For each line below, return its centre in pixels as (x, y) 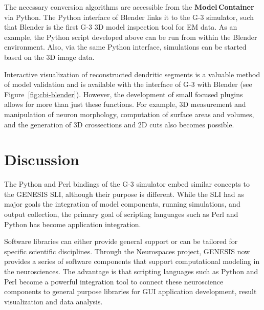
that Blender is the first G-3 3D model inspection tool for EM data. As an (121, 27)
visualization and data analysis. (53, 301)
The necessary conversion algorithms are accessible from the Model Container (129, 7)
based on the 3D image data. (49, 57)
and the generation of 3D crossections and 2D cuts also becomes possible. (119, 124)
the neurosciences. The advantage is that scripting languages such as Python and (131, 271)
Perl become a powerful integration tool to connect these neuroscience (114, 281)
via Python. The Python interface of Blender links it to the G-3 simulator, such (129, 17)
